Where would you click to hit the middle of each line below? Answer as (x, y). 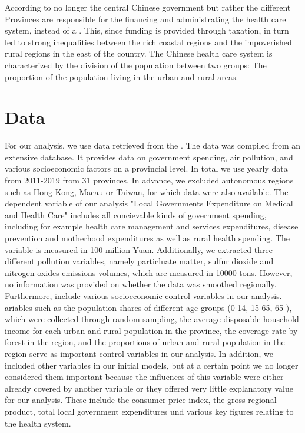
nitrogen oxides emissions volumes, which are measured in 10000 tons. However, (149, 272)
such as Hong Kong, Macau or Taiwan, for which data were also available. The (147, 191)
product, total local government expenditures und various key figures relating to (149, 411)
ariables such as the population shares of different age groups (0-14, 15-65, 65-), (148, 307)
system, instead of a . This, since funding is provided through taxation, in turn (147, 30)
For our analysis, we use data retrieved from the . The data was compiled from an (152, 145)
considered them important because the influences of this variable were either (144, 377)
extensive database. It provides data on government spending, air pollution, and (149, 157)
